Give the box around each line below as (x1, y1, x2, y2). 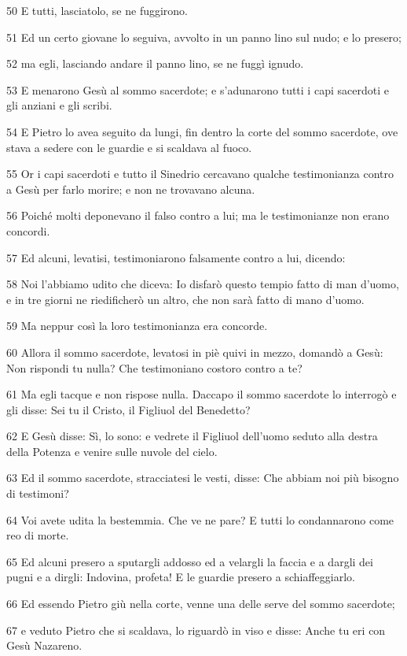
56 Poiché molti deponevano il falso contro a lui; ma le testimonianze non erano (6, 207, 390, 224)
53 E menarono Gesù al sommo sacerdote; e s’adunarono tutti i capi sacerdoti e (6, 81, 389, 98)
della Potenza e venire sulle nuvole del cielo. (6, 443, 218, 459)
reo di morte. (6, 527, 69, 543)
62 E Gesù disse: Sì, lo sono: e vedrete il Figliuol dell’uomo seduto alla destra (6, 428, 378, 444)
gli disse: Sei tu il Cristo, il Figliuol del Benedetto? (6, 401, 251, 417)
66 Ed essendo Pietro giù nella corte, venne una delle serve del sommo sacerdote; (6, 595, 395, 612)
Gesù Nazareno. (6, 637, 82, 654)
